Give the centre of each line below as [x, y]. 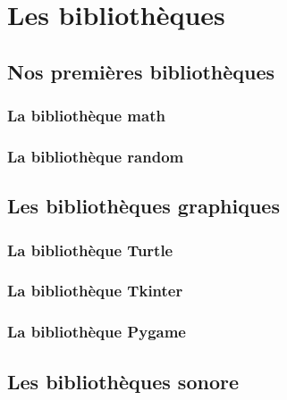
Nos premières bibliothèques [141, 71]
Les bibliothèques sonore [123, 381]
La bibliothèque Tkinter [95, 291]
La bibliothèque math [86, 116]
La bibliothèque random [96, 156]
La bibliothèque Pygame [97, 332]
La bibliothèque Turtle [90, 250]
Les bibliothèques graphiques [143, 206]
